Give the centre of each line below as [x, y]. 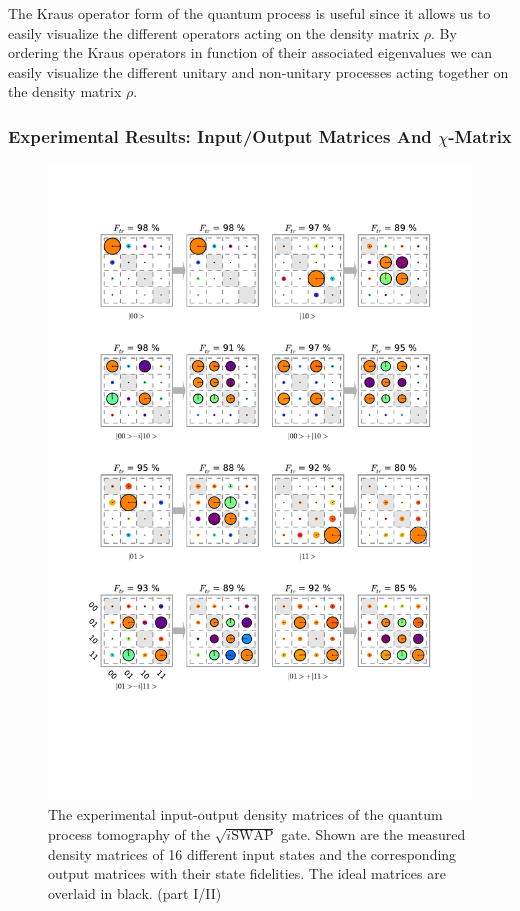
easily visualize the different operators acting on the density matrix [214, 32]
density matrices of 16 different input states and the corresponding [252, 853]
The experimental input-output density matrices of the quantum [245, 814]
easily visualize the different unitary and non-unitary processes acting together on [258, 71]
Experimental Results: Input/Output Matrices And [220, 135]
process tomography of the [129, 833]
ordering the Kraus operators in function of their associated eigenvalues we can [250, 52]
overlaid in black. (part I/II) [135, 892]
